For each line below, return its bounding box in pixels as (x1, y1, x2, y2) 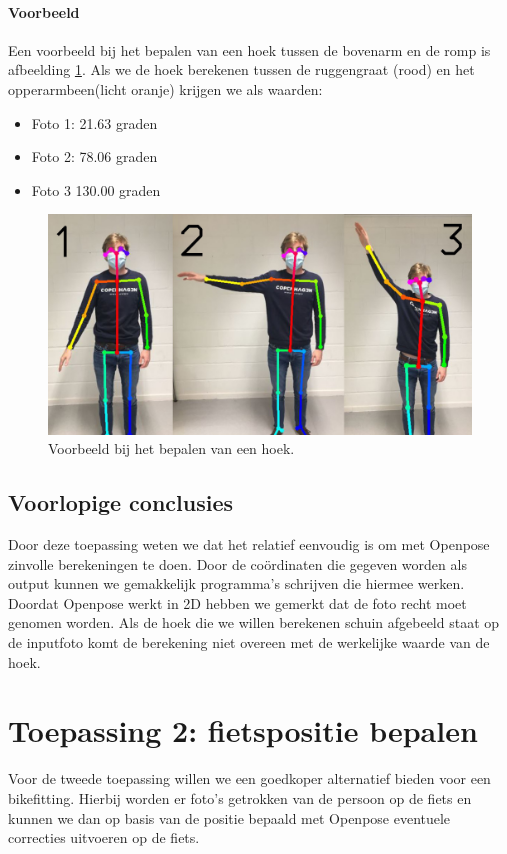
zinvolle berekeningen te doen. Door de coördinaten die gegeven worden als (8, 553, 467, 574)
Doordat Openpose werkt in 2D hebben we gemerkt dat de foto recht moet (8, 592, 467, 613)
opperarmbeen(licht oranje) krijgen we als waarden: (8, 78, 323, 99)
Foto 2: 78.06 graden (31, 146, 158, 167)
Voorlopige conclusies (8, 487, 233, 518)
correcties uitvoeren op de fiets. (8, 827, 200, 848)
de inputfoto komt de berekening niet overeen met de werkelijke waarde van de (8, 632, 490, 652)
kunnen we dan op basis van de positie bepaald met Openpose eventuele (8, 807, 451, 828)
